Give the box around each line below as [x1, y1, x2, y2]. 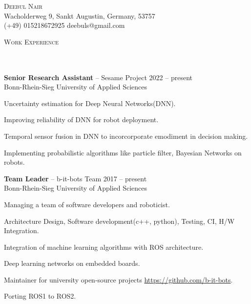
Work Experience [4, 36, 59, 46]
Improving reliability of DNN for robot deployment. [4, 114, 159, 125]
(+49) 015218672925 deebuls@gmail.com [4, 20, 125, 30]
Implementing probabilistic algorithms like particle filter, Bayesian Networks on [4, 147, 242, 157]
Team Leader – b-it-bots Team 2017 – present [4, 173, 147, 183]
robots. [4, 157, 25, 167]
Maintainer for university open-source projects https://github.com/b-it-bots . [4, 274, 233, 284]
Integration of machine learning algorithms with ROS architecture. [4, 241, 204, 252]
